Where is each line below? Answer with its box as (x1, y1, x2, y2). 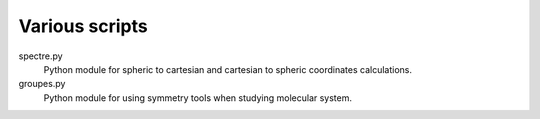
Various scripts (18, 15, 149, 37)
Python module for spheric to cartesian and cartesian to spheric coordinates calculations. (43, 63, 413, 75)
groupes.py (18, 78, 66, 90)
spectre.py (18, 50, 64, 62)
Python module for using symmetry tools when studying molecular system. (43, 91, 353, 104)
